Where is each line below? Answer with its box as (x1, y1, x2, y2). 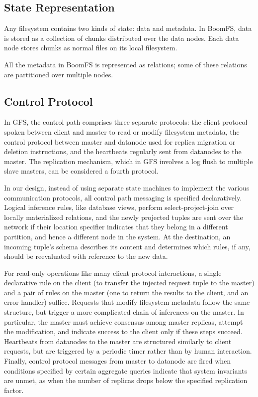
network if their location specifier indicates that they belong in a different (4, 221, 228, 232)
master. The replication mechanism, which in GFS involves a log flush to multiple (4, 156, 253, 166)
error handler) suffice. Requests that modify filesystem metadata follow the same (4, 297, 250, 307)
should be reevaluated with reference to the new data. (4, 251, 168, 261)
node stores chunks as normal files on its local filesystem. (4, 42, 177, 53)
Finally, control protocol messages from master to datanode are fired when (4, 356, 231, 366)
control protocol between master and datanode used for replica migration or (4, 136, 236, 147)
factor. (4, 385, 24, 395)
